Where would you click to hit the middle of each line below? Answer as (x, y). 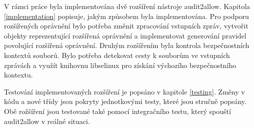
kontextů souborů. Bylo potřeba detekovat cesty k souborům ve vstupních (117, 55)
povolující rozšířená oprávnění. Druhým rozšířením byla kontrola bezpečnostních (127, 45)
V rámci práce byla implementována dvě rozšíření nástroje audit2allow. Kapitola (127, 6)
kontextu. (18, 75)
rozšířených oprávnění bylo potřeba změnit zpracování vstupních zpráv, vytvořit (126, 26)
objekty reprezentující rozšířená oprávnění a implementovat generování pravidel (125, 35)
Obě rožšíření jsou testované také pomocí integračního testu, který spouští (118, 111)
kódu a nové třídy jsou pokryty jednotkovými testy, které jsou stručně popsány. (125, 101)
